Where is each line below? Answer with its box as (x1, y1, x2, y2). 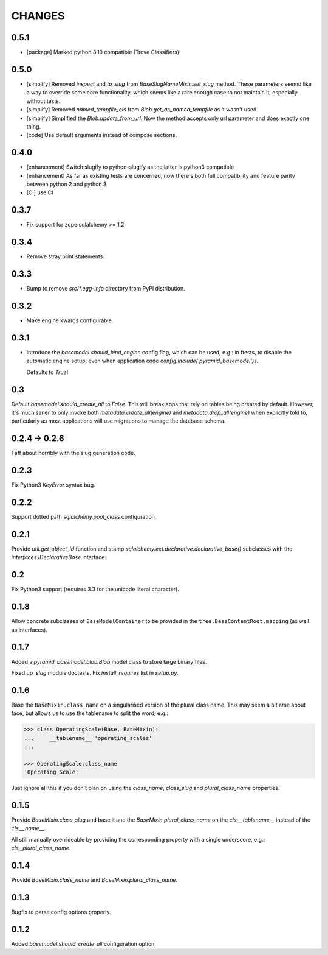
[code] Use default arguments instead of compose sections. (26, 132, 177, 139)
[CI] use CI (26, 189, 53, 196)
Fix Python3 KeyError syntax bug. (11, 481, 95, 488)
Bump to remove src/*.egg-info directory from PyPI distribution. (26, 285, 185, 292)
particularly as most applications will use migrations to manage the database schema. (11, 417, 226, 425)
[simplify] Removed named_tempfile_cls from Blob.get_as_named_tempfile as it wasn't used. (26, 106, 258, 113)
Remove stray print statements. (26, 253, 104, 260)
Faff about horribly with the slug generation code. (11, 449, 136, 457)
